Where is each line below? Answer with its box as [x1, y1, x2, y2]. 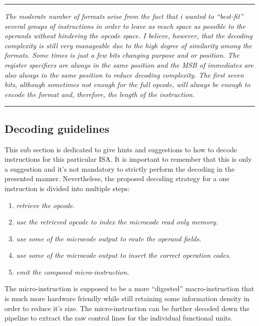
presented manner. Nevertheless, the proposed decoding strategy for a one [4, 173, 230, 184]
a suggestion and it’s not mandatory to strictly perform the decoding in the [4, 163, 235, 174]
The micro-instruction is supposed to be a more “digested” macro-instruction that [4, 283, 255, 294]
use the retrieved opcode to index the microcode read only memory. [16, 217, 218, 227]
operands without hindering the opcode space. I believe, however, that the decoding [4, 30, 253, 41]
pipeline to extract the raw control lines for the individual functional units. [4, 313, 233, 323]
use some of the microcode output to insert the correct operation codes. [16, 250, 231, 260]
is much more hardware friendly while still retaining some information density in [4, 293, 250, 304]
